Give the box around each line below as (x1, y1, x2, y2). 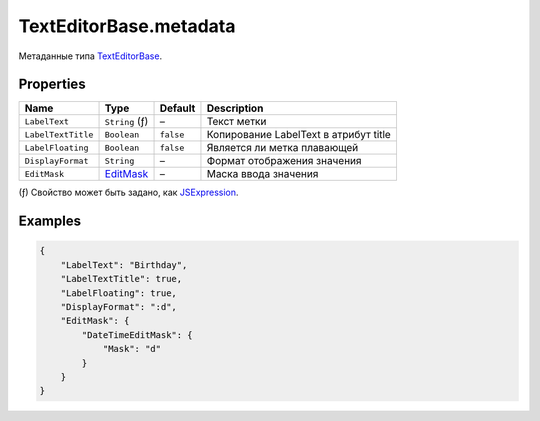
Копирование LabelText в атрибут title (206, 128, 392, 142)
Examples (18, 213, 82, 230)
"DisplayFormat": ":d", (60, 301, 177, 313)
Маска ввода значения (206, 167, 319, 181)
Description (206, 101, 264, 115)
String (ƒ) (104, 115, 149, 129)
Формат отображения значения (206, 154, 362, 168)
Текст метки (206, 115, 267, 129)
